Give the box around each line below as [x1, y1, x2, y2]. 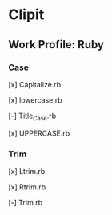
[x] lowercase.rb [8, 95, 62, 105]
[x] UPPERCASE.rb [8, 128, 70, 138]
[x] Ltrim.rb [8, 166, 46, 176]
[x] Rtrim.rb [8, 182, 46, 192]
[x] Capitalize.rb [8, 79, 62, 89]
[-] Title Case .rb [8, 111, 57, 122]
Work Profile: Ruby [8, 38, 104, 51]
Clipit [8, 6, 45, 24]
